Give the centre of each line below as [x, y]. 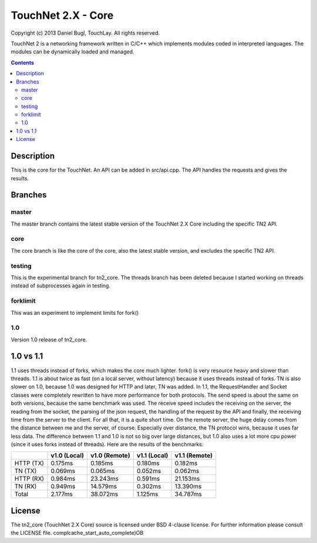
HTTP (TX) [29, 463]
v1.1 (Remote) [194, 455]
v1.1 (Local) [152, 455]
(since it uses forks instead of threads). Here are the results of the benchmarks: [107, 444]
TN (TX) [26, 471]
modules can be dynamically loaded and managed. [72, 52]
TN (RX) [26, 487]
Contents [23, 62]
